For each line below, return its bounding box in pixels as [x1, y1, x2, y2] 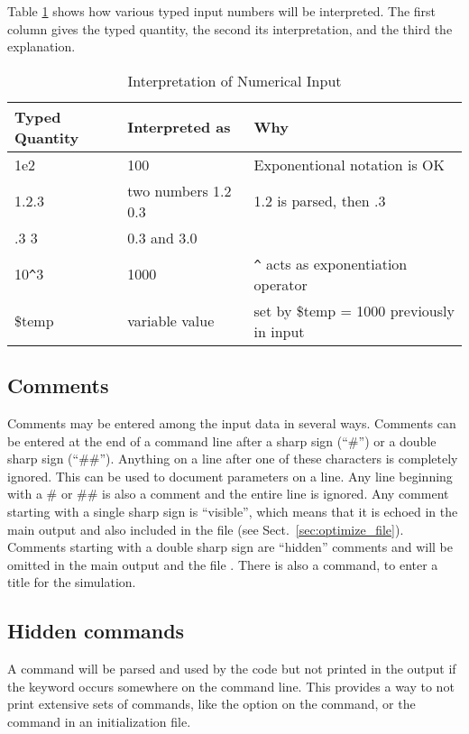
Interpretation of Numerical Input [127, 69, 342, 91]
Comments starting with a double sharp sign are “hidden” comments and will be [7, 537, 453, 556]
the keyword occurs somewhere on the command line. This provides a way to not [7, 676, 455, 695]
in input [253, 320, 305, 342]
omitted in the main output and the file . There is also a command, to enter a [7, 555, 438, 573]
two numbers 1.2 [127, 179, 232, 201]
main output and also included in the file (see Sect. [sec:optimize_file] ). [7, 519, 404, 538]
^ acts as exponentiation [253, 252, 408, 274]
